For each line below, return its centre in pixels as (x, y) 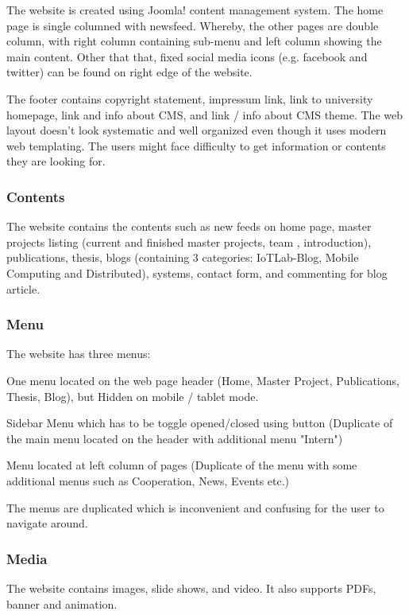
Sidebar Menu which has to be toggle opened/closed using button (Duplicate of (200, 423)
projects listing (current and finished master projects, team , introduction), (189, 241)
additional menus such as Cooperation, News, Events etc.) (148, 480)
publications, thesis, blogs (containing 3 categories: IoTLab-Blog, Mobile (183, 257)
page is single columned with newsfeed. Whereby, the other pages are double (193, 25)
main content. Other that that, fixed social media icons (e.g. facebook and (187, 56)
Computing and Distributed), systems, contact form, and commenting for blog (197, 272)
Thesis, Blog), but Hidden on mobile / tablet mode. (133, 396)
